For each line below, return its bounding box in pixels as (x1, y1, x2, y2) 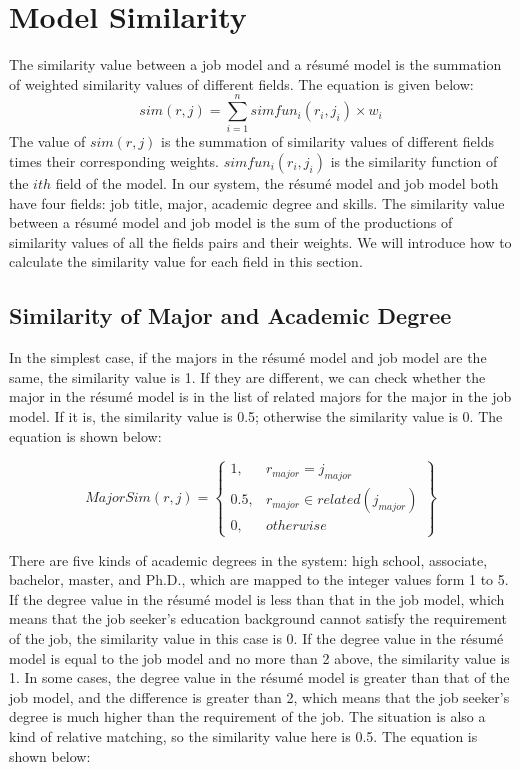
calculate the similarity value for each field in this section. (9, 251, 363, 272)
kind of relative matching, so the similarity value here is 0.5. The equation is (9, 725, 478, 746)
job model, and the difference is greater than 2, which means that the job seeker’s (9, 686, 510, 707)
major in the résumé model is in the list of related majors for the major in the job (9, 386, 512, 407)
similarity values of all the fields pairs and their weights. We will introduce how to (9, 231, 512, 252)
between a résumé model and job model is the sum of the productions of (9, 212, 453, 233)
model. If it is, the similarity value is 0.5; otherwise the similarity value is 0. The (9, 405, 503, 426)
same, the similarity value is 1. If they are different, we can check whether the (9, 366, 486, 387)
